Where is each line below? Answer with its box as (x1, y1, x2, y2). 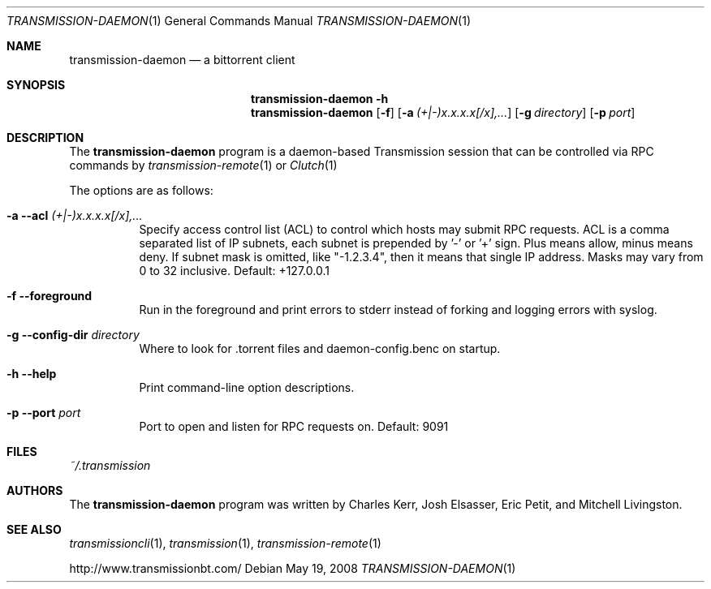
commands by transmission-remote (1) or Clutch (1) (69, 158, 338, 172)
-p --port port (6, 406, 81, 419)
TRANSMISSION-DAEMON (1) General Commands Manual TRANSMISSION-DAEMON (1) (6, 14, 472, 28)
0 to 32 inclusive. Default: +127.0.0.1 (139, 264, 330, 277)
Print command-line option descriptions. (139, 380, 355, 394)
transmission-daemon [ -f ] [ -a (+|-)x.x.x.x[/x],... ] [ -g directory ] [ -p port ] (251, 105, 636, 119)
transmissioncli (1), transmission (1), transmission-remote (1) (69, 536, 381, 550)
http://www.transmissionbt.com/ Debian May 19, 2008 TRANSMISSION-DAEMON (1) (69, 561, 516, 575)
